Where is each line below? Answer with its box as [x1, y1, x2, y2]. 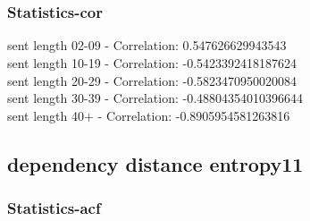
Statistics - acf [7, 197, 101, 219]
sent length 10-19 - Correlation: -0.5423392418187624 [7, 54, 297, 72]
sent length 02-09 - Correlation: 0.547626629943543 [7, 36, 287, 55]
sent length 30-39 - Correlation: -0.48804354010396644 [7, 89, 304, 107]
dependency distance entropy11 [7, 149, 304, 177]
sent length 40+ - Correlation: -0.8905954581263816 [7, 106, 290, 124]
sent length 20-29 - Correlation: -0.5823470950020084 [7, 71, 297, 89]
